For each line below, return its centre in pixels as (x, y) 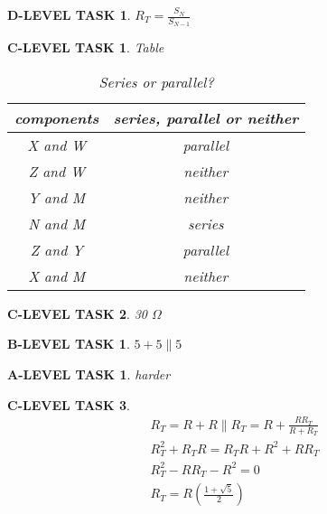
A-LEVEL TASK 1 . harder (89, 374)
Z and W (56, 171)
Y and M (57, 197)
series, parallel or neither (206, 117)
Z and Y (56, 249)
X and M (57, 276)
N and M (57, 223)
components (57, 117)
